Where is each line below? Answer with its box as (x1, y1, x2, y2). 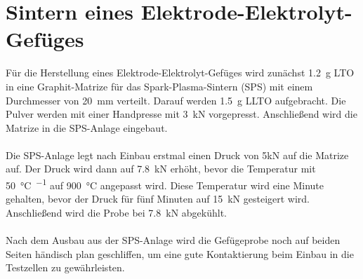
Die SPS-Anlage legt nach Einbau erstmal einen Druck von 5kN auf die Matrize (6, 147, 349, 162)
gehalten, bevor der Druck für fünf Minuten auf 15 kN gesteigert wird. (6, 191, 310, 206)
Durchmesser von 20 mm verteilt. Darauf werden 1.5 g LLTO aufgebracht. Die (6, 93, 346, 107)
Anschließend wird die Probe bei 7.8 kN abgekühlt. (6, 205, 227, 219)
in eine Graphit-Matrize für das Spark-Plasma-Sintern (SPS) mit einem (6, 79, 313, 93)
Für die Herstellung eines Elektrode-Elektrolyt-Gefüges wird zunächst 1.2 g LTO (6, 65, 355, 80)
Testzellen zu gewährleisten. (6, 260, 125, 275)
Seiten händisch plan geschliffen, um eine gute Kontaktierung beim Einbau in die (6, 246, 354, 261)
